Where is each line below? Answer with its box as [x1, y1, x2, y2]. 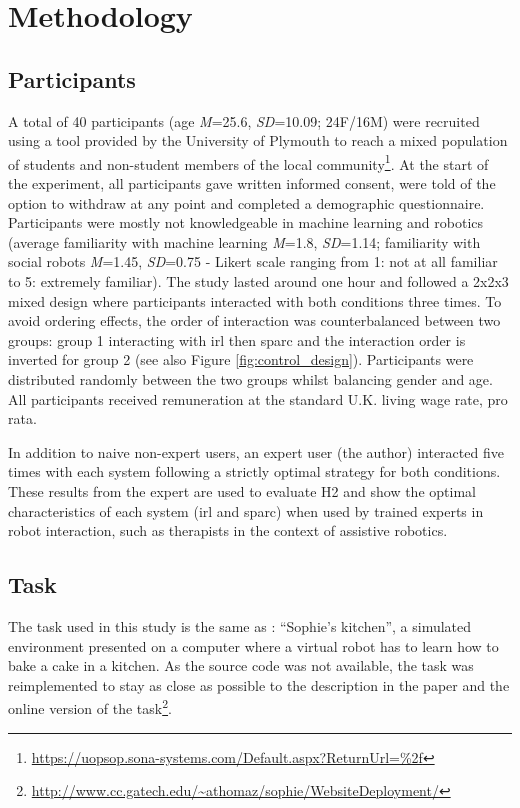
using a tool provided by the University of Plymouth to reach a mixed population [8, 130, 508, 151]
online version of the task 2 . [8, 695, 172, 718]
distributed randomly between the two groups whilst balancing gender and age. [8, 368, 493, 389]
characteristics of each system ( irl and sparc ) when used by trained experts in [8, 500, 484, 521]
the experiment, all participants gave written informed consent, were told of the [8, 173, 496, 194]
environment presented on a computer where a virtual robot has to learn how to [8, 635, 499, 656]
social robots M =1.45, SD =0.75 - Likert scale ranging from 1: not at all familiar [8, 251, 498, 272]
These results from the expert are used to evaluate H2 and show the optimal [8, 480, 476, 501]
